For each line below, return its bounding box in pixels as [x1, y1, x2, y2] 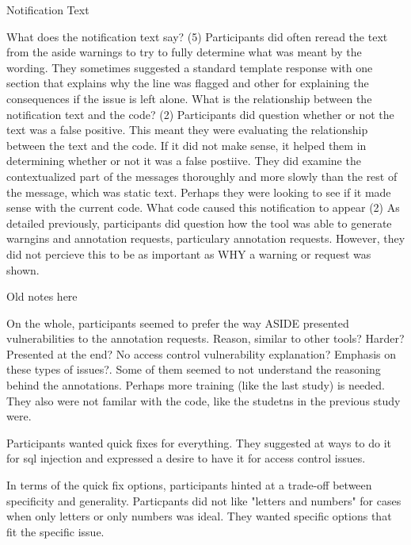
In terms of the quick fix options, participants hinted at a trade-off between [6, 477, 372, 493]
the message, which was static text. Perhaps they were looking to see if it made [6, 183, 391, 200]
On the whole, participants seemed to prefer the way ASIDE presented [6, 314, 349, 331]
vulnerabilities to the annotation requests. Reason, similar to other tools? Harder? [6, 330, 405, 347]
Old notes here [6, 288, 78, 305]
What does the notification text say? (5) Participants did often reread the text [6, 28, 388, 44]
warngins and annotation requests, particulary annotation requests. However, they [6, 230, 405, 247]
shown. [6, 261, 40, 278]
